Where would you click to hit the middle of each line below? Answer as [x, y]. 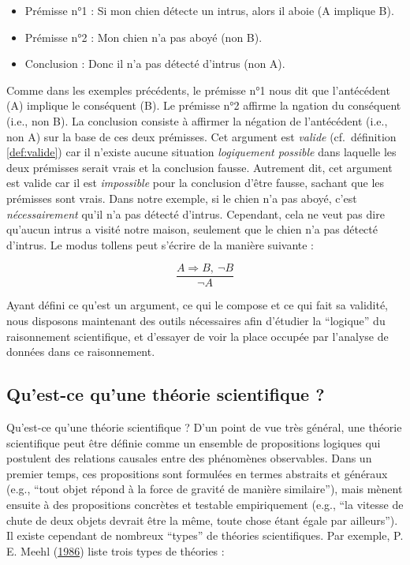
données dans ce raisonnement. [81, 352]
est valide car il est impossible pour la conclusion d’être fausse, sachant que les [196, 183]
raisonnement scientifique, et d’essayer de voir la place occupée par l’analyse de [198, 336]
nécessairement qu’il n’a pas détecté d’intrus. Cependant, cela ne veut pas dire [196, 213]
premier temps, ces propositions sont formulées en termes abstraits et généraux [197, 473]
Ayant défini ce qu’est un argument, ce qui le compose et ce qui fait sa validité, [198, 305]
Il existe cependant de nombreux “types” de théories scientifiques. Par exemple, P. [205, 535]
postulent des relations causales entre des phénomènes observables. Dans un [189, 458]
